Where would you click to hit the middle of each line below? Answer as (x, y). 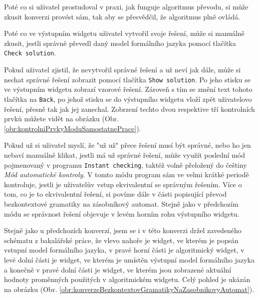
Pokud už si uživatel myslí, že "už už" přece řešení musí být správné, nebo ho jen (128, 145)
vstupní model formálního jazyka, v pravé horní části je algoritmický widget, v (124, 250)
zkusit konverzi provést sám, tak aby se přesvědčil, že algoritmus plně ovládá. (122, 16)
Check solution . (30, 53)
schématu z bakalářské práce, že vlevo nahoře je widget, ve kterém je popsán (121, 240)
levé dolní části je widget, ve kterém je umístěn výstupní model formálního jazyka (129, 259)
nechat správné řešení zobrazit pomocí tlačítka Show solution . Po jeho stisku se (127, 79)
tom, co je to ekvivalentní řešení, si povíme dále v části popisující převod (116, 194)
